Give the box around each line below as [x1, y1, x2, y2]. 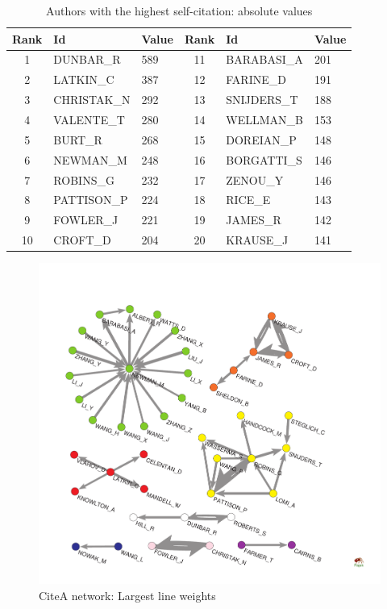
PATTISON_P [53, 191, 128, 208]
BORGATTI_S [226, 151, 302, 168]
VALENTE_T [53, 111, 125, 127]
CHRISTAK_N [53, 91, 131, 108]
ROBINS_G [53, 171, 114, 188]
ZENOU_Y [226, 171, 284, 188]
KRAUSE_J [226, 232, 289, 248]
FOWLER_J [53, 211, 119, 228]
